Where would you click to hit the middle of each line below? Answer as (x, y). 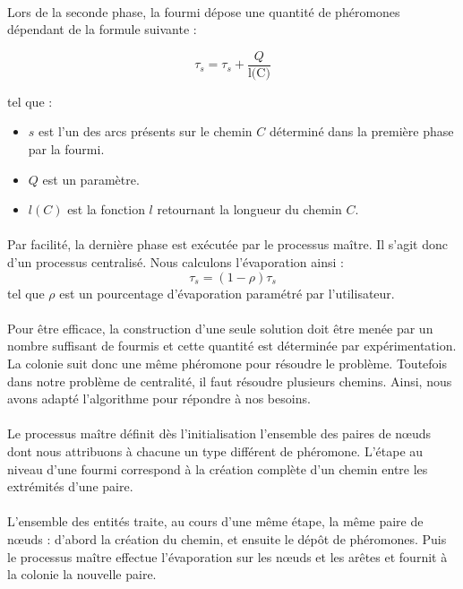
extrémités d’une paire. (70, 486)
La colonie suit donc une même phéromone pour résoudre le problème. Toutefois (227, 363)
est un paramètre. (91, 179)
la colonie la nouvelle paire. (82, 574)
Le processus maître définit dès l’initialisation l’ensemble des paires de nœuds (219, 433)
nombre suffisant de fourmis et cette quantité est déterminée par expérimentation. (232, 346)
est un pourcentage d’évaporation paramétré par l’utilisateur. (227, 293)
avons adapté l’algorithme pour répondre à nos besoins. (159, 398)
